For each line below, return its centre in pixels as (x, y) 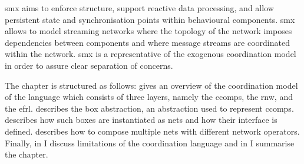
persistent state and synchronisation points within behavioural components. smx (150, 19)
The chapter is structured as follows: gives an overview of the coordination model (151, 85)
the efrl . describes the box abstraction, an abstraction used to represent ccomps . (149, 108)
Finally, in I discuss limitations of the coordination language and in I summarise (150, 143)
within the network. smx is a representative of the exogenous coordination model (151, 54)
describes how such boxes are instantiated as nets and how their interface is (141, 120)
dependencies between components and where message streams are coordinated (147, 42)
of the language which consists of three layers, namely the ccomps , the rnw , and (149, 97)
